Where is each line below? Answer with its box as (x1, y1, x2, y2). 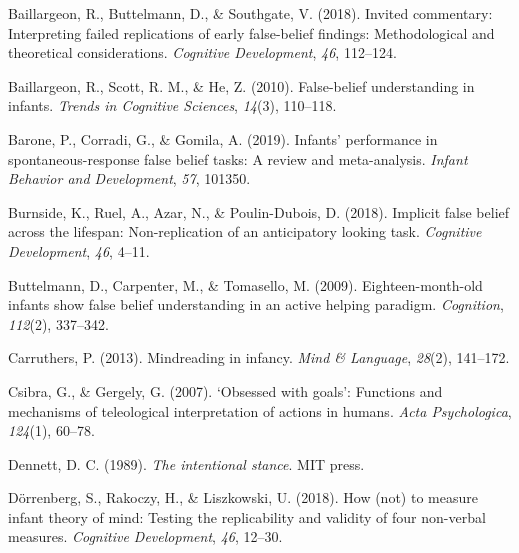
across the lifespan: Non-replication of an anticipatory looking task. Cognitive (8, 221, 482, 242)
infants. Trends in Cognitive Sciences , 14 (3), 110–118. (8, 95, 337, 116)
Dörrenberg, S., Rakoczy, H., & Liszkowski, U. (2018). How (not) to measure (8, 487, 478, 508)
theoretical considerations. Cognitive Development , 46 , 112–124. (8, 42, 397, 63)
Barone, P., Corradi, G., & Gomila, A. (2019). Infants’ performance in (8, 128, 438, 149)
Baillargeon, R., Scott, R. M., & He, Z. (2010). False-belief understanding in (8, 75, 475, 96)
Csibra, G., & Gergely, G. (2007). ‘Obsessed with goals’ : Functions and (8, 380, 443, 401)
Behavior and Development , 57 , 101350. (8, 168, 251, 189)
